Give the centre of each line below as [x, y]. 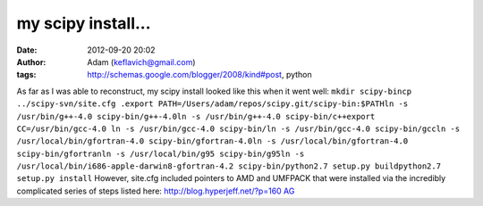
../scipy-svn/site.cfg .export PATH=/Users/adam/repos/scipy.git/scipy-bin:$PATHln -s [212, 104]
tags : [26, 75]
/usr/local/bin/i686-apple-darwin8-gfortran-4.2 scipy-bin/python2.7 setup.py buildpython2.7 [229, 166]
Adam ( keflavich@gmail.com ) [141, 62]
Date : [27, 50]
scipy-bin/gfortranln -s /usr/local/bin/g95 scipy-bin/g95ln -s [161, 153]
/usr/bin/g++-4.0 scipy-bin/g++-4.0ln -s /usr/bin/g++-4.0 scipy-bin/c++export [196, 116]
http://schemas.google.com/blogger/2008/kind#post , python [199, 75]
